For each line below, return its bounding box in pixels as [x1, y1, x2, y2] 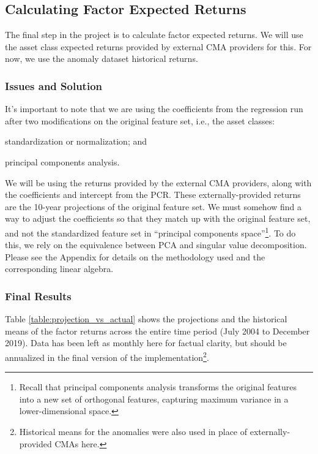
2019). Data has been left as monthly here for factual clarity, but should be [5, 336, 287, 349]
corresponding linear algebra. [5, 262, 114, 275]
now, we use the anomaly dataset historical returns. [5, 52, 198, 65]
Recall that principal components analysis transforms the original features [19, 380, 297, 393]
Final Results [5, 288, 72, 303]
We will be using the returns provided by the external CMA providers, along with [5, 176, 312, 189]
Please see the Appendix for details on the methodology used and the [5, 250, 265, 263]
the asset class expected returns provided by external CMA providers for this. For [5, 40, 312, 53]
